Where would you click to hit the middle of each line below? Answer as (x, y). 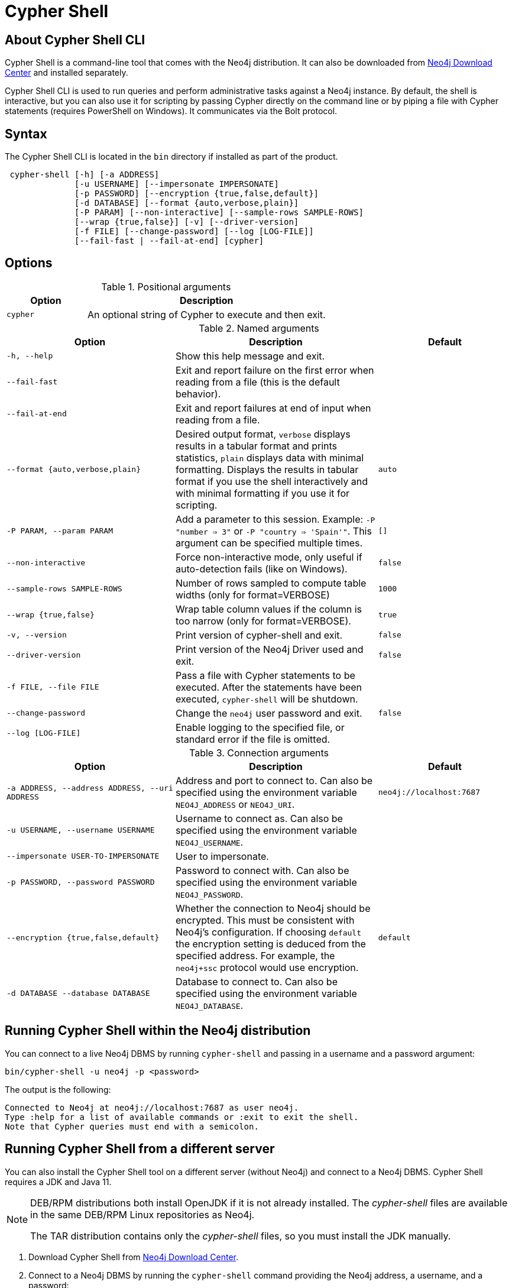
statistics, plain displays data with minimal (270, 457)
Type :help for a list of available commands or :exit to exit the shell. (182, 1117)
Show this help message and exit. (250, 356)
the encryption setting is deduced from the (270, 944)
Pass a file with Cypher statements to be (265, 675)
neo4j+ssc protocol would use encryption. (267, 967)
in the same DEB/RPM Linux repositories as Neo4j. (142, 1214)
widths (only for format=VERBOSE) (252, 595)
